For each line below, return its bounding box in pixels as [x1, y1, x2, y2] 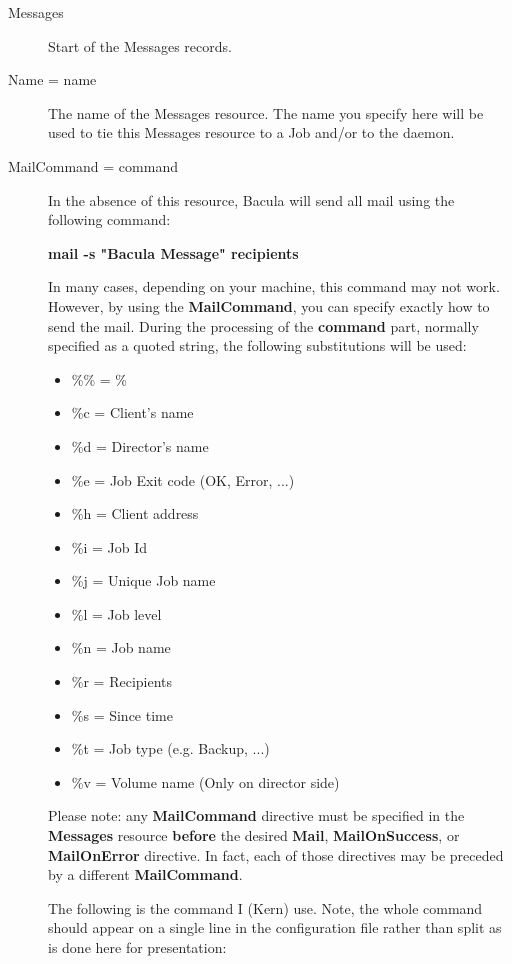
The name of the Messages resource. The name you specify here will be [48, 102, 484, 123]
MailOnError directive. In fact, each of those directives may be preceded [48, 844, 504, 865]
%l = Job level [71, 603, 162, 624]
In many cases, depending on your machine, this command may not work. [48, 276, 500, 297]
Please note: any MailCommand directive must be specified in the [48, 805, 465, 826]
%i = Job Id [71, 536, 148, 557]
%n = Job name [71, 637, 171, 658]
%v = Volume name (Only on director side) [71, 771, 340, 792]
